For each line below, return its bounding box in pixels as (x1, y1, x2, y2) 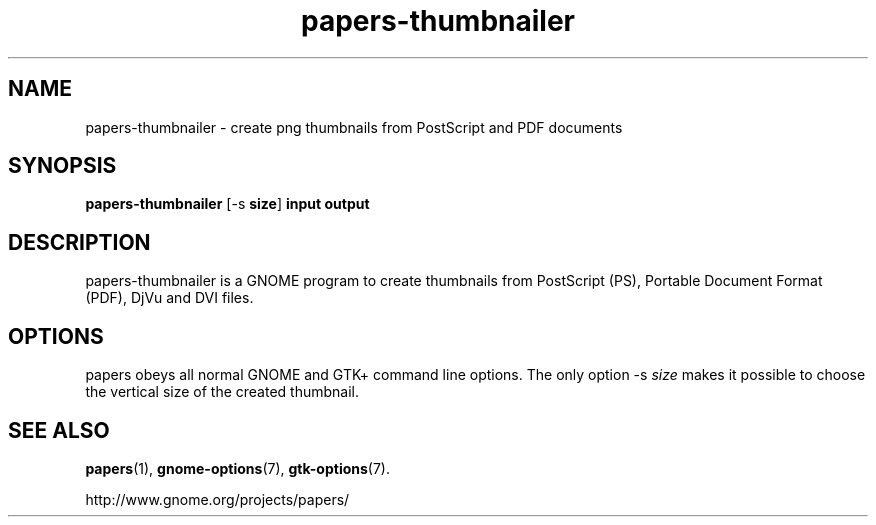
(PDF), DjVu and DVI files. (85, 289, 254, 307)
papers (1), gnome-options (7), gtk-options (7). (85, 459, 391, 477)
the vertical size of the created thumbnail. (85, 383, 359, 401)
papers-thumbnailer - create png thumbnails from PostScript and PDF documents (85, 118, 623, 136)
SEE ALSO (8, 417, 110, 443)
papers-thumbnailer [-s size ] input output (85, 195, 370, 213)
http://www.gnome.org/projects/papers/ (85, 490, 350, 508)
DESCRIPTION (8, 229, 151, 255)
